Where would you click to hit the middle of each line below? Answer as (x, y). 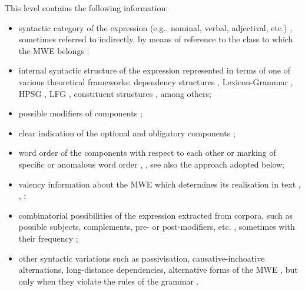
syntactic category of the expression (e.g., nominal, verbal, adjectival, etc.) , (155, 27)
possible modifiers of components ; (80, 113)
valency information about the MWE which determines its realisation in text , (160, 184)
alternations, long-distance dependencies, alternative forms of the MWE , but (158, 270)
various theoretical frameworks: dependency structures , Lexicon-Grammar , (156, 81)
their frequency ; (48, 238)
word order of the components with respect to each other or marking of (147, 153)
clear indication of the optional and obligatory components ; (127, 133)
